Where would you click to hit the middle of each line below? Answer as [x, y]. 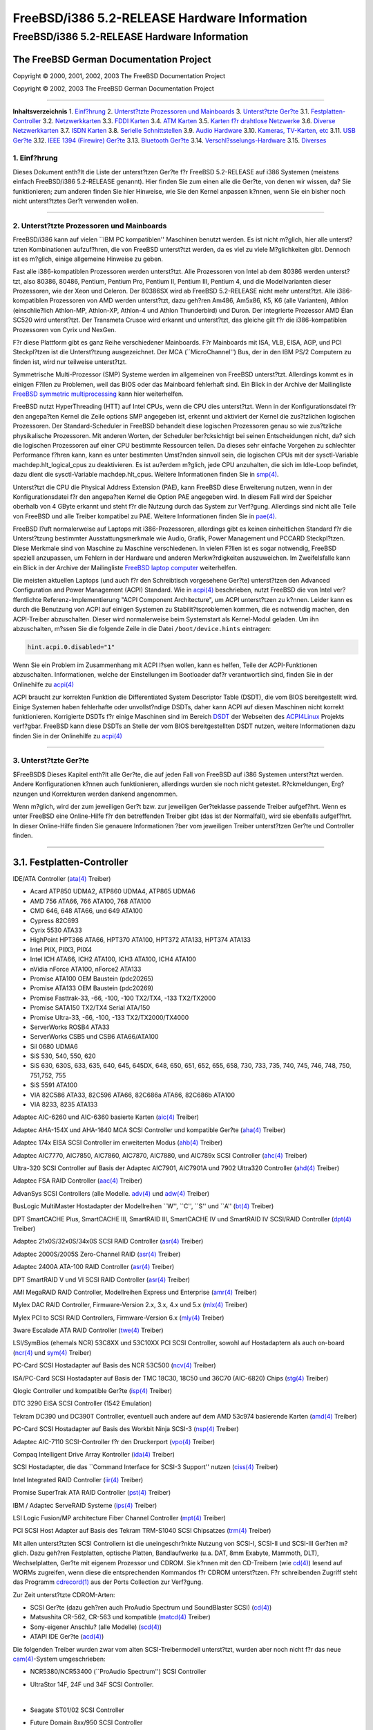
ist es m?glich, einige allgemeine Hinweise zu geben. [88, 259]
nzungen [25, 794]
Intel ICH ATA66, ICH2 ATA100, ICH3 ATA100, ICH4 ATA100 [113, 959]
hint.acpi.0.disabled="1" [71, 647]
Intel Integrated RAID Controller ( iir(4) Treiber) [78, 1479]
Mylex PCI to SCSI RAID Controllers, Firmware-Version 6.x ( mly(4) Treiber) [118, 1318]
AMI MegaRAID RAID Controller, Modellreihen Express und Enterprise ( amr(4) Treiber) [135, 1292]
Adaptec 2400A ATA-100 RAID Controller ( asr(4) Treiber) [94, 1267]
